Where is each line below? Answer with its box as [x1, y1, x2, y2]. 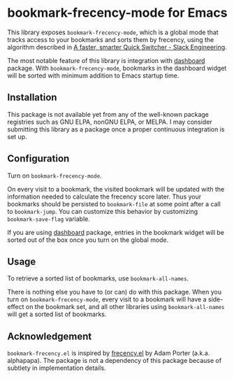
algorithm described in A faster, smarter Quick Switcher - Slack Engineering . [7, 43, 227, 51]
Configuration [7, 152, 70, 165]
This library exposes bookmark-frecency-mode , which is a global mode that [7, 28, 219, 36]
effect [7, 303, 24, 311]
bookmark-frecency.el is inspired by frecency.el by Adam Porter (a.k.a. [7, 349, 210, 357]
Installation [7, 92, 57, 103]
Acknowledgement [7, 330, 92, 342]
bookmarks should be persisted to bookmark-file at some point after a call [7, 199, 221, 208]
